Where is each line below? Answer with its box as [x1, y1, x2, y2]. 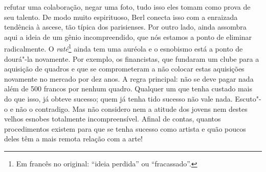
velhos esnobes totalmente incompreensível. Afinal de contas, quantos [4, 113, 221, 124]
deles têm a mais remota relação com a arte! [4, 133, 143, 144]
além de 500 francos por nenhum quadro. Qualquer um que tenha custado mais [4, 83, 252, 94]
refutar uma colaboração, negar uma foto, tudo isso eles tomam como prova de [4, 2, 251, 12]
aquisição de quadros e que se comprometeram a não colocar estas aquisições [4, 63, 245, 74]
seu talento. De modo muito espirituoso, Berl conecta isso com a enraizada [4, 11, 238, 22]
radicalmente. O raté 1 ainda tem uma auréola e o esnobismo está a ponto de [4, 42, 243, 54]
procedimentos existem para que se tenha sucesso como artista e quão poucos [4, 123, 246, 134]
